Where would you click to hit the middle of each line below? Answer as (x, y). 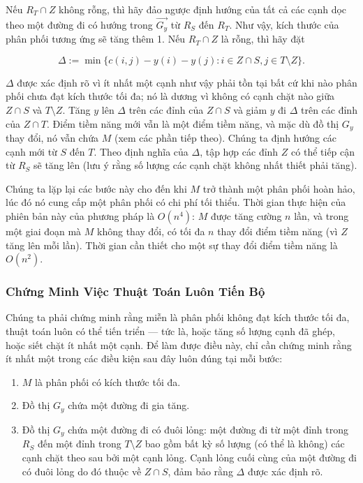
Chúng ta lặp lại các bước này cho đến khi (96, 188)
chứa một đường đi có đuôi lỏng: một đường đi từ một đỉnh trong (208, 429)
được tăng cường (246, 216)
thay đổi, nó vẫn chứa (52, 138)
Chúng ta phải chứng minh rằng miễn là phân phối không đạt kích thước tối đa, (178, 317)
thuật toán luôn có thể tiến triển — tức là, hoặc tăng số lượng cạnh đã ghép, (170, 331)
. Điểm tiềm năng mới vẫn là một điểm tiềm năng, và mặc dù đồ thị (193, 123)
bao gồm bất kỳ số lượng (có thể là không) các (245, 444)
